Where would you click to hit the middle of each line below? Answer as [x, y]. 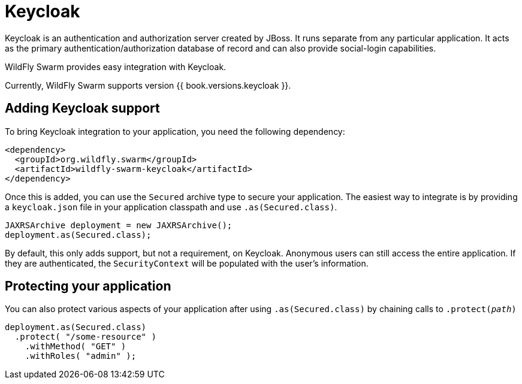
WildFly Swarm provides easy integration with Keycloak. [116, 66]
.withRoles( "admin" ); [81, 356]
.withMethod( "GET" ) [76, 347]
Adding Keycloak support [82, 108]
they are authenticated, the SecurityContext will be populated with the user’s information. [187, 263]
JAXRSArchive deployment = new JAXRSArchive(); [119, 225]
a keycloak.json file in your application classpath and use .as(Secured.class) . [171, 207]
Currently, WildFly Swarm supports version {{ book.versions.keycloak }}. [148, 85]
